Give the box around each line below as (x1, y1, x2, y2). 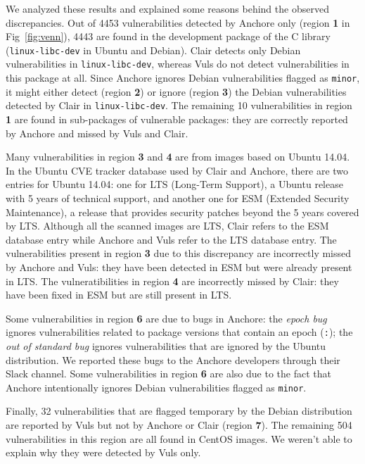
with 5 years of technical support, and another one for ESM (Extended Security (6, 190, 350, 205)
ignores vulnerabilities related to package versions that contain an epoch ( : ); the (6, 325, 353, 339)
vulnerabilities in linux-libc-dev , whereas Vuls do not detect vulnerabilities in (6, 56, 350, 71)
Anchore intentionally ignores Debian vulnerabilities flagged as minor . (6, 380, 307, 394)
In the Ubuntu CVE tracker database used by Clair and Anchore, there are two (6, 163, 349, 177)
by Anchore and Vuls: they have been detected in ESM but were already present (6, 259, 352, 274)
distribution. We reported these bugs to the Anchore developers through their (6, 352, 340, 367)
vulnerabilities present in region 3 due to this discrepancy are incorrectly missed (6, 246, 352, 261)
